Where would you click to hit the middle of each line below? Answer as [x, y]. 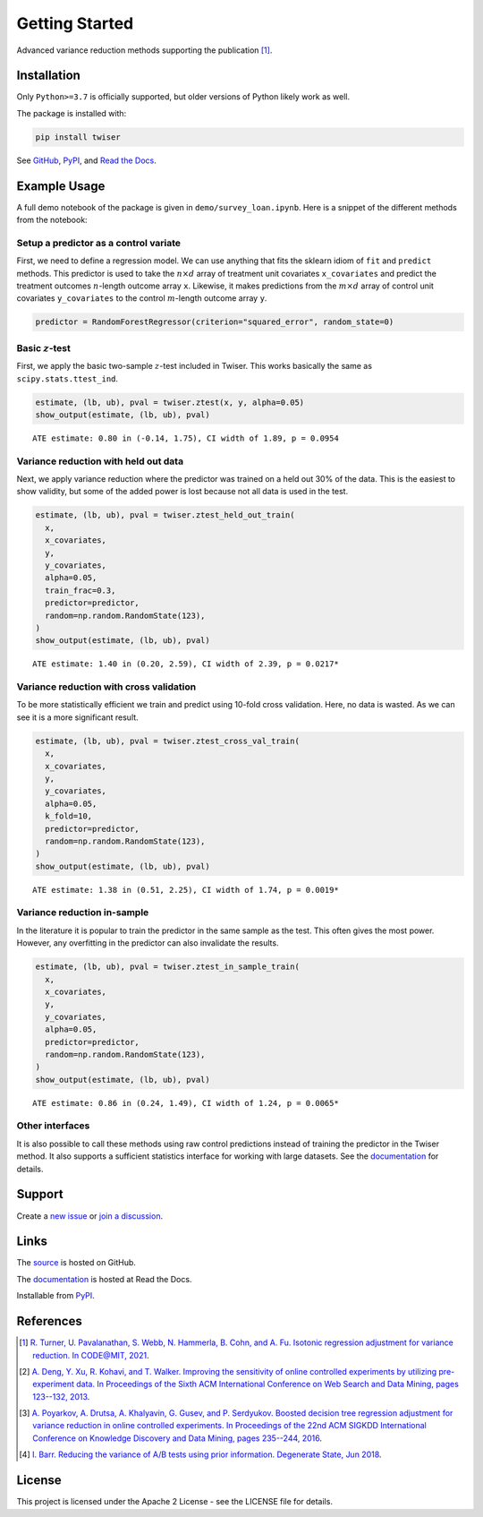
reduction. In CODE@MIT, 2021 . [91, 1355]
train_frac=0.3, [80, 590]
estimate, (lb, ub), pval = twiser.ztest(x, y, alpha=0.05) [170, 402]
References [49, 1321]
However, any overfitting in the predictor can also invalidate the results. [148, 943]
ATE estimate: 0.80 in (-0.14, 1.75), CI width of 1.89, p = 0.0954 [186, 438]
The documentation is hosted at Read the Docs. [104, 1279]
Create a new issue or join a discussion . [90, 1216]
